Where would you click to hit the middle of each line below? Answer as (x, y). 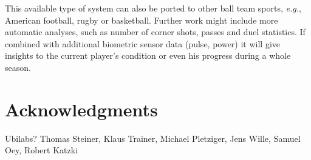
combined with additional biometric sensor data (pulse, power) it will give (143, 43)
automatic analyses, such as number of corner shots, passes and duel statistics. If (155, 32)
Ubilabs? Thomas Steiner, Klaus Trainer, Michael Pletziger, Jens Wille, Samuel (153, 138)
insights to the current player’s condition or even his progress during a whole (148, 55)
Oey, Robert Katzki (42, 150)
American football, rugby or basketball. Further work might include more (142, 20)
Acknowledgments (81, 109)
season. (18, 67)
